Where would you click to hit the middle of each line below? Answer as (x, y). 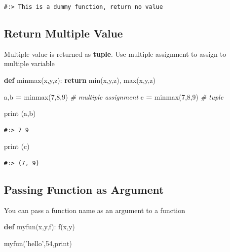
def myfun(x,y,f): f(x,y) (39, 227)
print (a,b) (20, 113)
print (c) (17, 146)
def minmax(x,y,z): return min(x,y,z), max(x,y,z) (80, 80)
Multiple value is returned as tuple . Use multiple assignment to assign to (115, 54)
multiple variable (29, 63)
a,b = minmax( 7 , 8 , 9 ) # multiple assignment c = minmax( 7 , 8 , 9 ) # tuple (114, 96)
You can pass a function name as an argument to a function (95, 210)
